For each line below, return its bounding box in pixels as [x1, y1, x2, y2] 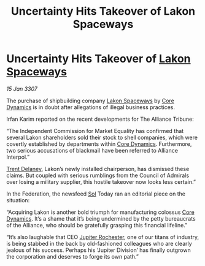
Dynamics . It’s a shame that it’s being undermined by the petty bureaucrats [6, 215, 196, 222]
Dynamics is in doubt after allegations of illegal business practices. [6, 103, 175, 111]
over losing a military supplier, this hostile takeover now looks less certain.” [6, 178, 196, 185]
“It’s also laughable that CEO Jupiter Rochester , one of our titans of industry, [6, 233, 199, 240]
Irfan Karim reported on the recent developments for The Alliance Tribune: [6, 115, 195, 123]
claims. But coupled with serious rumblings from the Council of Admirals [6, 172, 189, 179]
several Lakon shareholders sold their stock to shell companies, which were [6, 134, 198, 141]
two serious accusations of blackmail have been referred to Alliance [6, 146, 178, 154]
